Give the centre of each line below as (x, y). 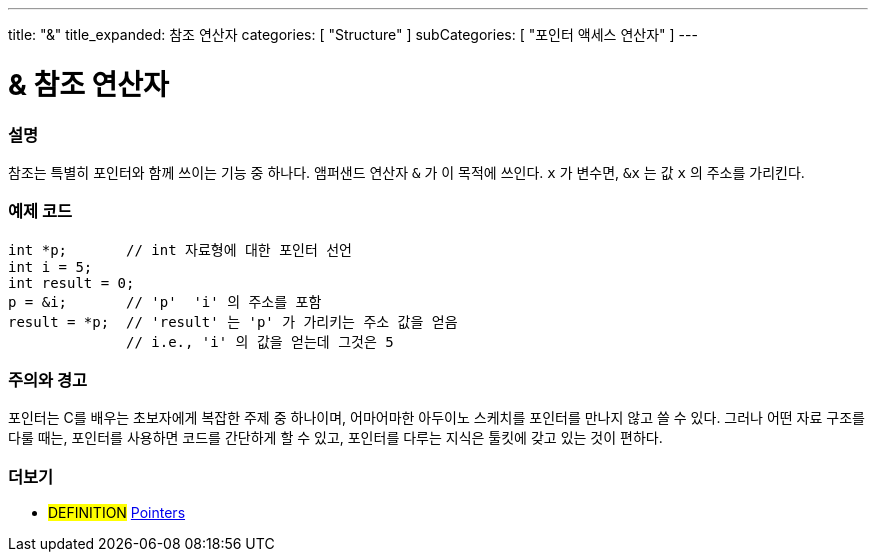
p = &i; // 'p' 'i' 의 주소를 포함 (165, 301)
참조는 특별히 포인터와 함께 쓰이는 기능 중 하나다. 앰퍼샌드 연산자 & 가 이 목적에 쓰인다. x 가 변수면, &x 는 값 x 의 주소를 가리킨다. (406, 172)
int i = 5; (50, 266)
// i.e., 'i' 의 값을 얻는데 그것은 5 (260, 341)
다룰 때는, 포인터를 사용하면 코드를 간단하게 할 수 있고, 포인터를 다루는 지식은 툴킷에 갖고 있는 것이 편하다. (335, 438)
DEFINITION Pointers (117, 513)
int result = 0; (71, 282)
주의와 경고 (48, 380)
